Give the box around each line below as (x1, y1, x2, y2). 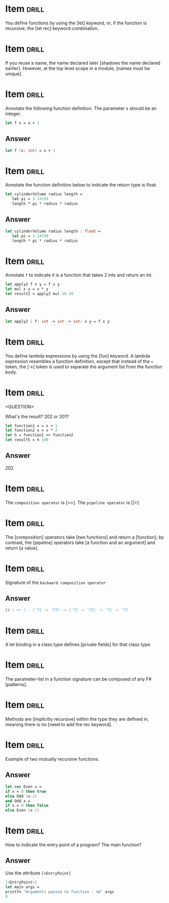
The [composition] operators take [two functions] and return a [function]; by (5, 534, 164, 540)
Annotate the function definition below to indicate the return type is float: (5, 182, 157, 188)
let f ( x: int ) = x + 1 (5, 148, 56, 153)
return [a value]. (5, 544, 39, 551)
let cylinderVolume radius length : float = (5, 229, 101, 234)
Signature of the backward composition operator (5, 579, 106, 586)
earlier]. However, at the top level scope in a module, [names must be (5, 65, 150, 71)
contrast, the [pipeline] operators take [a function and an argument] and (5, 539, 155, 545)
